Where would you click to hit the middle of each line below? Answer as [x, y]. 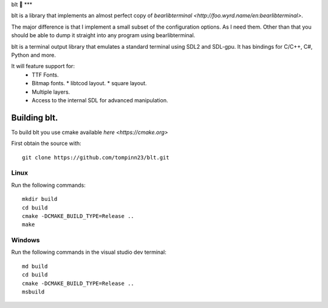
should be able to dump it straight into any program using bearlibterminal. [103, 35]
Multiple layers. [51, 92]
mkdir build [40, 199]
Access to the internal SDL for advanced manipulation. [100, 100]
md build [35, 266]
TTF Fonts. [45, 75]
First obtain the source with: [46, 144]
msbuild [33, 292]
